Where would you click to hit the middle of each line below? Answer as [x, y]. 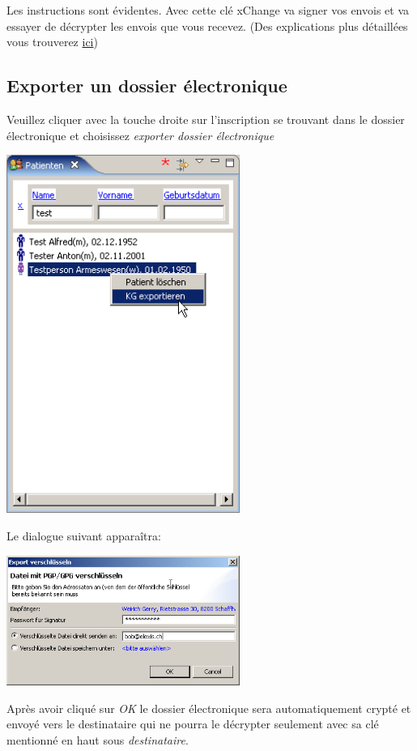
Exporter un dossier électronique [147, 85]
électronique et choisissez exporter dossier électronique [140, 135]
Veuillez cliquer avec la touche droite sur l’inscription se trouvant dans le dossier [206, 119]
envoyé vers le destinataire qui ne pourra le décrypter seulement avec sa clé [193, 724]
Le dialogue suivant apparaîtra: [84, 535]
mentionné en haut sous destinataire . [98, 739]
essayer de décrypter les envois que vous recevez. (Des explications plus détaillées [207, 26]
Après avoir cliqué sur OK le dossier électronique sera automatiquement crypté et [209, 708]
